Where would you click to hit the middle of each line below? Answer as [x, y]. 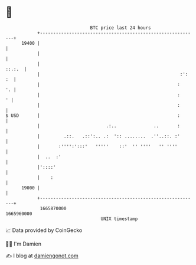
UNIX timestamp [119, 219]
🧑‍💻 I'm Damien [24, 244]
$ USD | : [93, 115]
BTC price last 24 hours [120, 28]
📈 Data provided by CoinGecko [44, 230]
